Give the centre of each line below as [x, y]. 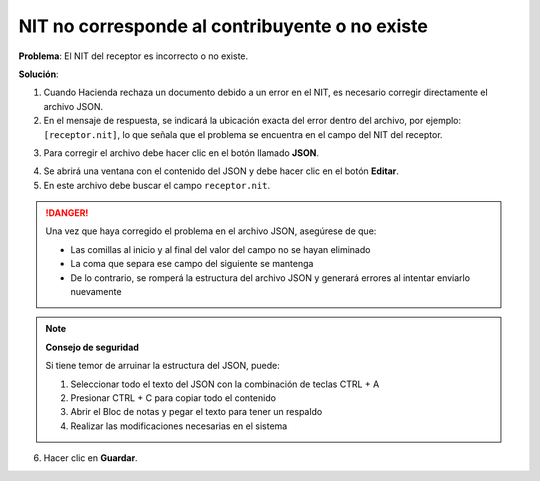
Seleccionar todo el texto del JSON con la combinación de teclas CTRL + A [225, 384]
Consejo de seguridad [92, 347]
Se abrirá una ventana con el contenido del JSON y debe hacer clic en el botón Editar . [221, 171]
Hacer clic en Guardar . [91, 458]
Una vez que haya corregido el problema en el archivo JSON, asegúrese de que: [211, 231]
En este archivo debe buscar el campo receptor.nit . [156, 185]
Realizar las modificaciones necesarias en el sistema [179, 426]
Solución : [38, 74]
